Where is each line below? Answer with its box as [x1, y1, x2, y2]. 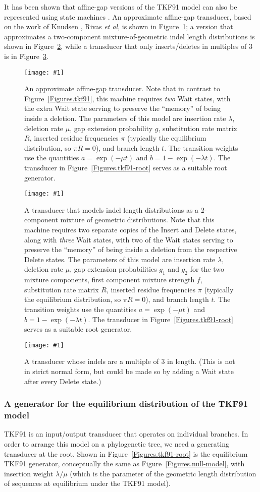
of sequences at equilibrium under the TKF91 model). [4, 478, 171, 488]
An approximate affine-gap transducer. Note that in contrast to [24, 83, 221, 94]
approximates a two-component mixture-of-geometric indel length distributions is [4, 31, 255, 41]
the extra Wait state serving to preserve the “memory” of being [24, 103, 221, 113]
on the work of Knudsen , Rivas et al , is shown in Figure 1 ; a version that [4, 21, 233, 32]
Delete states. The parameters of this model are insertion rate [24, 254, 216, 264]
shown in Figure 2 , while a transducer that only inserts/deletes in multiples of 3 [4, 41, 252, 51]
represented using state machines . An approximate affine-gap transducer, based [4, 11, 251, 22]
